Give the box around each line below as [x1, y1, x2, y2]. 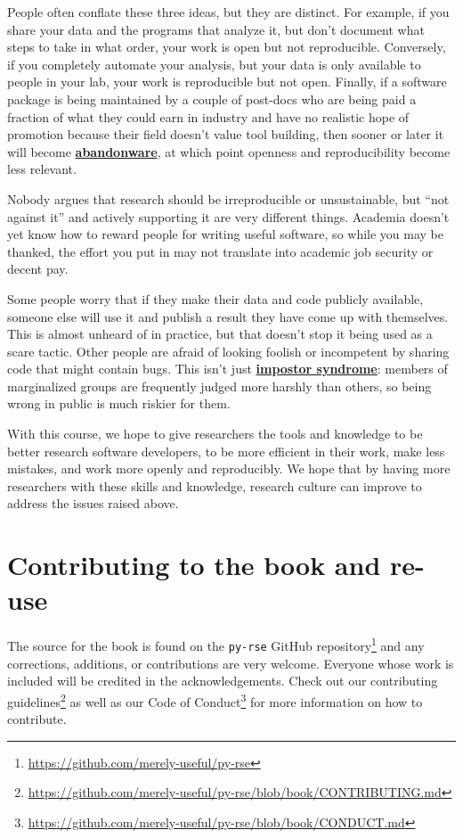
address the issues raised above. [7, 494, 179, 513]
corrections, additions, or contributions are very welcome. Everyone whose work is [7, 653, 454, 672]
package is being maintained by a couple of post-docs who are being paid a [7, 89, 417, 108]
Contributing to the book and [7, 546, 381, 583]
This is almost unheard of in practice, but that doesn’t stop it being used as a [7, 325, 433, 343]
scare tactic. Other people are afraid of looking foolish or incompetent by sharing [7, 341, 450, 360]
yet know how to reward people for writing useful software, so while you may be [7, 225, 444, 243]
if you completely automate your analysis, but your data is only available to [7, 54, 421, 73]
